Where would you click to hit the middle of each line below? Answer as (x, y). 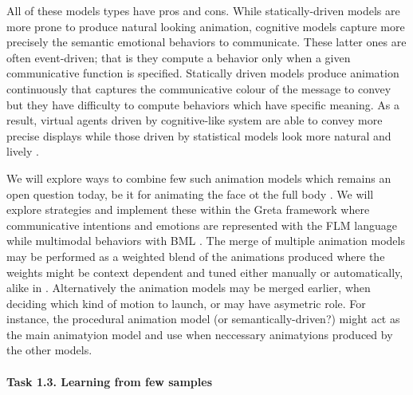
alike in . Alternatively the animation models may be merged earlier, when (189, 288)
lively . (23, 151)
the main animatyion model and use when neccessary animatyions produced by (200, 334)
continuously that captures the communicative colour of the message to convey (199, 88)
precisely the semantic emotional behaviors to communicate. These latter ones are (206, 42)
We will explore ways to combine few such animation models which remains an (199, 178)
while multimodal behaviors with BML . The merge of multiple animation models (206, 241)
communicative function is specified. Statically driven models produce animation (203, 73)
